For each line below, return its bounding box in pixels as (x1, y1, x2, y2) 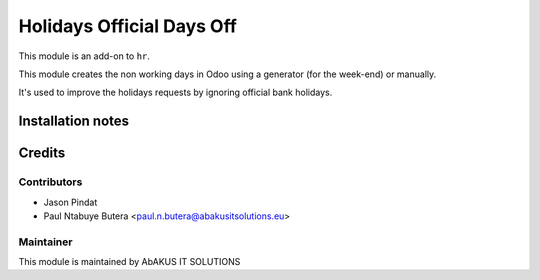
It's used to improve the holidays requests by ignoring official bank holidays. (18, 86, 333, 99)
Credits (18, 145, 66, 162)
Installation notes (18, 113, 130, 130)
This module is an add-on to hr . (18, 50, 150, 62)
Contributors (18, 175, 83, 189)
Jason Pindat (43, 196, 98, 208)
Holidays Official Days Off (18, 15, 237, 37)
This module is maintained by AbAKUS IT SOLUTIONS (18, 256, 241, 268)
